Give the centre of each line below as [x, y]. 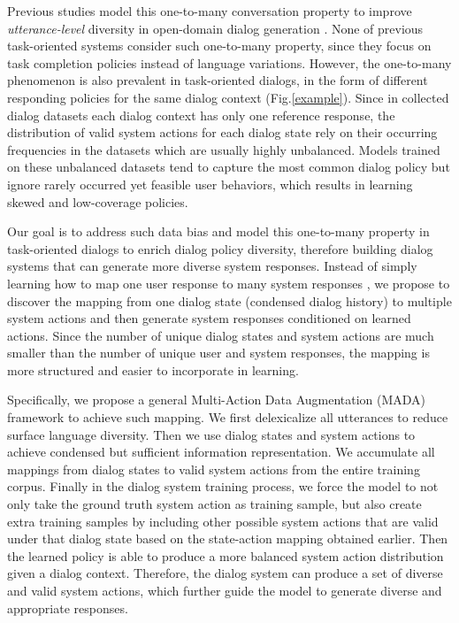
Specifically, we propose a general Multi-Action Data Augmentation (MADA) [217, 400]
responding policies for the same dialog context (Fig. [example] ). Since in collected [228, 97]
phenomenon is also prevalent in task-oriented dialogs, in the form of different [218, 80]
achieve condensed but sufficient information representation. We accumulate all [221, 452]
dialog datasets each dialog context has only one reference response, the [201, 115]
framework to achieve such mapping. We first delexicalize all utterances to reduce [228, 417]
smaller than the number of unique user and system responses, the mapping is [218, 353]
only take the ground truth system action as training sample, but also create [214, 504]
